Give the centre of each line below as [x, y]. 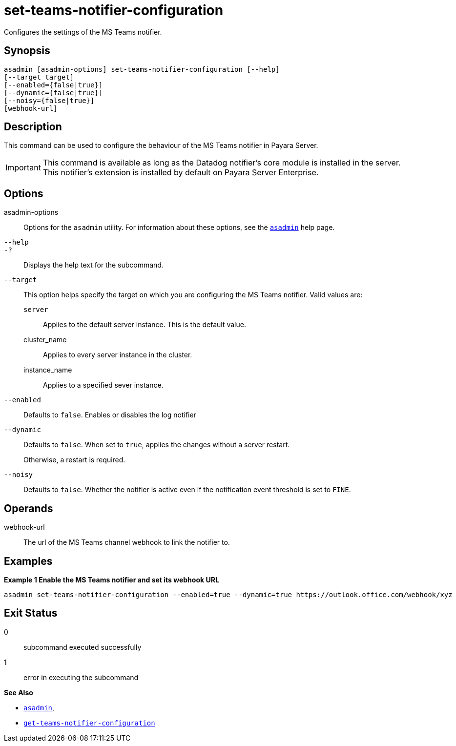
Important [23, 168]
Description [33, 127]
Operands [29, 508]
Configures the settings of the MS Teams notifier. [83, 32]
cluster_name [45, 340]
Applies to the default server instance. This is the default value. [145, 325]
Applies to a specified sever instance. [103, 385]
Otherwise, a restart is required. [74, 460]
